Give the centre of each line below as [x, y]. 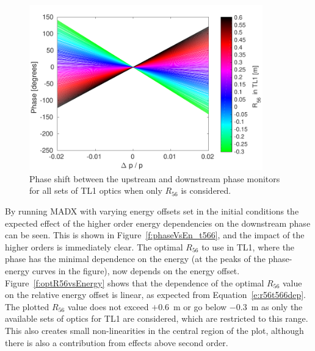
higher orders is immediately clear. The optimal [94, 246]
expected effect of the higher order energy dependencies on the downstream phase [158, 223]
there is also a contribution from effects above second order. [117, 342]
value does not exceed [108, 306]
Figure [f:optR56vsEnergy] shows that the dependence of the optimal [135, 282]
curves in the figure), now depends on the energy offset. [136, 270]
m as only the [277, 306]
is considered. [206, 190]
